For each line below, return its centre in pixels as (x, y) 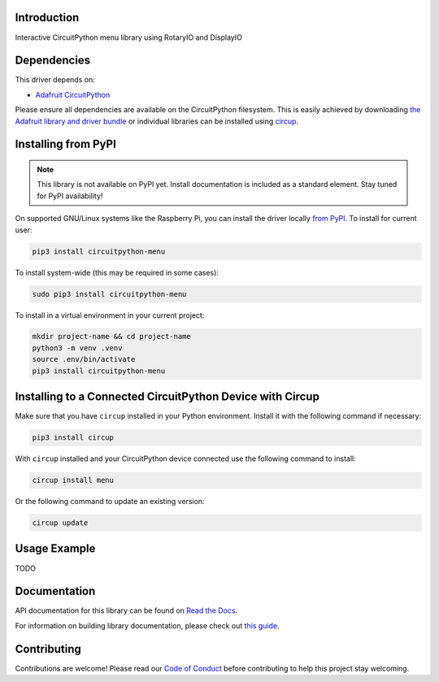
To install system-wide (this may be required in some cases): (117, 272)
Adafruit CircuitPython (73, 94)
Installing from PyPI (66, 144)
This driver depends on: (55, 80)
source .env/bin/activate (84, 359)
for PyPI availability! (70, 196)
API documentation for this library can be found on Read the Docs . (126, 610)
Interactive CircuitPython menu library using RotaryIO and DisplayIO (129, 37)
